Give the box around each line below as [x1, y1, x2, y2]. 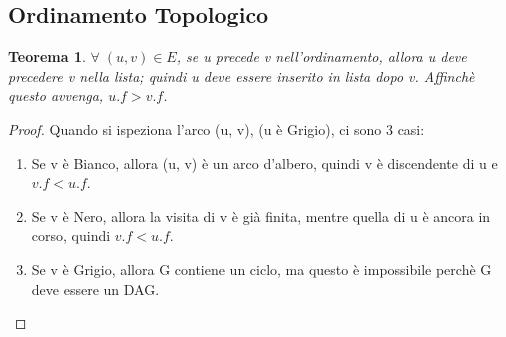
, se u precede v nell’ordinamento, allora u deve [176, 46, 467, 67]
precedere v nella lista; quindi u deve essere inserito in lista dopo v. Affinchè [8, 65, 475, 86]
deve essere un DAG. [31, 278, 160, 299]
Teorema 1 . [8, 46, 86, 67]
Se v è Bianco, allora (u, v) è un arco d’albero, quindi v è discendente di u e [31, 152, 498, 173]
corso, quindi [31, 225, 111, 246]
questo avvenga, [8, 85, 104, 106]
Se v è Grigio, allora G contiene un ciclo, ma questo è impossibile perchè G [31, 258, 492, 279]
